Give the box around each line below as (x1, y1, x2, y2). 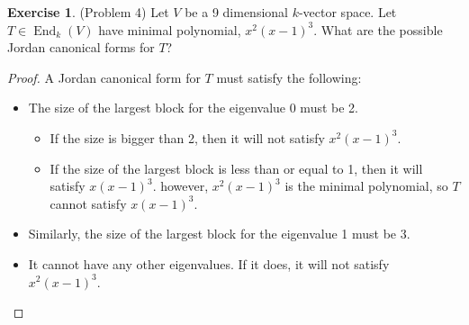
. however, (152, 176, 209, 195)
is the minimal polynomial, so (284, 176, 448, 195)
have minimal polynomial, (98, 20, 241, 39)
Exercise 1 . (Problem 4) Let (7, 3, 169, 21)
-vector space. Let (298, 3, 397, 21)
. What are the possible (313, 20, 443, 39)
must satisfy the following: (216, 68, 362, 86)
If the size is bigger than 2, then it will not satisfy (50, 128, 325, 147)
